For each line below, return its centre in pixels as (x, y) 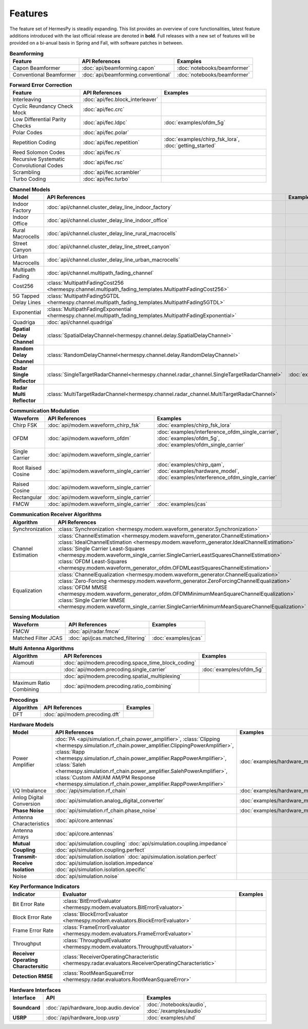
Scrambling (26, 172)
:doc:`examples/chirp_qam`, (190, 465)
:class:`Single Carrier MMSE (92, 600)
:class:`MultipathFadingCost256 (85, 283)
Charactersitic (31, 966)
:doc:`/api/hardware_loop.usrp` (83, 1017)
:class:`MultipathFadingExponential (89, 309)
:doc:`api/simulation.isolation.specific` (101, 869)
